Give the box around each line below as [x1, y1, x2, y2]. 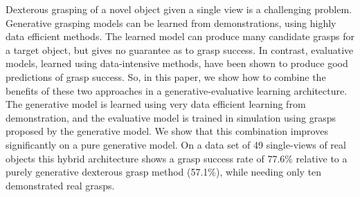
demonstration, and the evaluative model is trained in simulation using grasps [6, 110, 336, 124]
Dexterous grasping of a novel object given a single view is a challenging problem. [6, 2, 352, 16]
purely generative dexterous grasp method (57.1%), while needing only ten [6, 165, 322, 179]
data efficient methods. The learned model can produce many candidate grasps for [6, 29, 354, 44]
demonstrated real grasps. [6, 178, 115, 192]
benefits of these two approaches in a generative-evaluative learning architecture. [6, 83, 348, 97]
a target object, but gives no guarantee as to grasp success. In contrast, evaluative [6, 42, 354, 57]
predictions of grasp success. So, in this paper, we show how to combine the [6, 69, 326, 84]
